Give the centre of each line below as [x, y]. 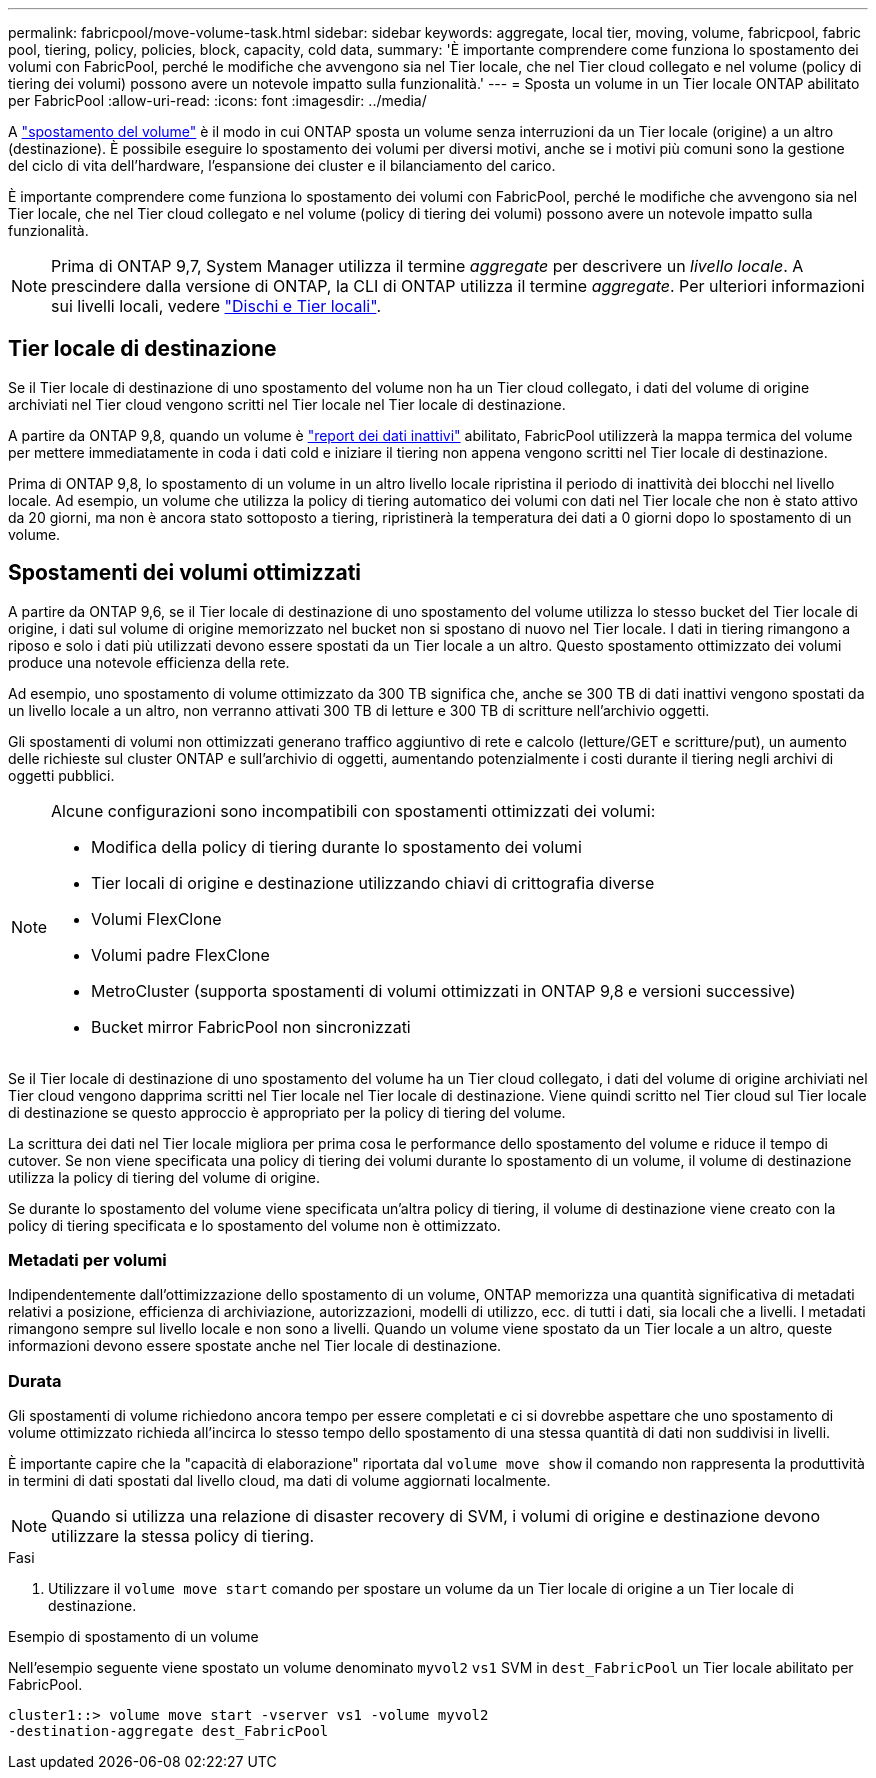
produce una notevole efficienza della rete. [149, 662]
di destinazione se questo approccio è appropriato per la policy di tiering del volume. [287, 1112]
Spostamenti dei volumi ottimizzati [185, 573]
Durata [35, 1380]
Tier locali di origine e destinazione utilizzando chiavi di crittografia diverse [373, 882]
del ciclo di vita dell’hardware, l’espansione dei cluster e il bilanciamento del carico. [282, 165]
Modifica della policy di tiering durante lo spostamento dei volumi [336, 846]
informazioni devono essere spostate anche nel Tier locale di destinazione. [255, 1346]
